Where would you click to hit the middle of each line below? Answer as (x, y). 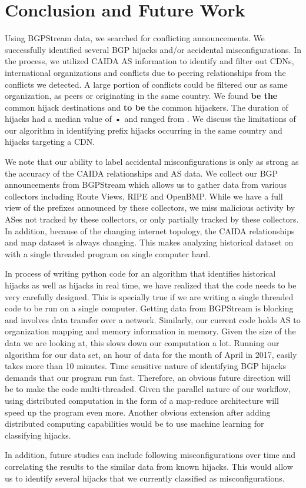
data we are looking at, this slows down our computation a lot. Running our (142, 342)
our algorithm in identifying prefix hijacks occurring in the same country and (144, 130)
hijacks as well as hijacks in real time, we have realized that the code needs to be (151, 285)
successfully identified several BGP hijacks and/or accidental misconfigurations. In (153, 49)
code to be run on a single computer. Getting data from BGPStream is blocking (149, 308)
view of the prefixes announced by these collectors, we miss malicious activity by (150, 208)
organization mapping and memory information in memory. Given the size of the (150, 331)
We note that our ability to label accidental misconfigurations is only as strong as (152, 162)
